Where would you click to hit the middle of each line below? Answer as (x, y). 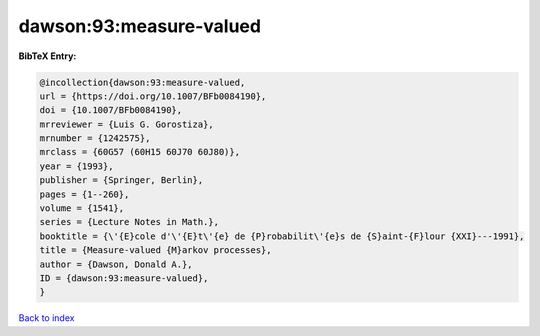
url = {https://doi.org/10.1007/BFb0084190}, (153, 96)
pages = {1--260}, (84, 194)
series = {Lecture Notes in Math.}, (129, 222)
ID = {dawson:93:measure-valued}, (124, 278)
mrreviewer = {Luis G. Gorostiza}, (126, 124)
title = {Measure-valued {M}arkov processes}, (155, 250)
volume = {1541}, (82, 208)
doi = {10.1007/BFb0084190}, (111, 110)
